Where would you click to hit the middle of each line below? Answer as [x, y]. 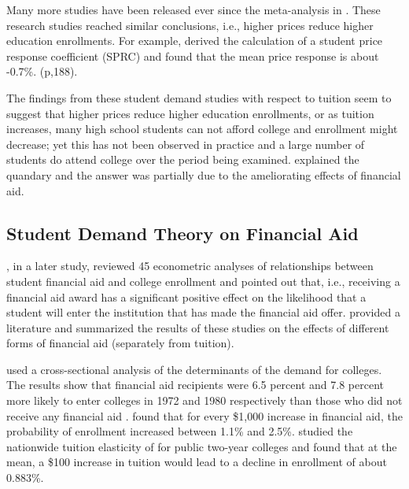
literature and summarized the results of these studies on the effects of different [198, 327]
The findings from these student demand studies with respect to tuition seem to [199, 97]
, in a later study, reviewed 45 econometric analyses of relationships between [190, 266]
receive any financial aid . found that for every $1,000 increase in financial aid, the [204, 415]
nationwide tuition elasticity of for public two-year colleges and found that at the [202, 446]
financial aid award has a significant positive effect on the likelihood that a [186, 296]
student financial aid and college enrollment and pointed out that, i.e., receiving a [203, 281]
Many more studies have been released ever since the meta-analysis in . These [193, 9]
